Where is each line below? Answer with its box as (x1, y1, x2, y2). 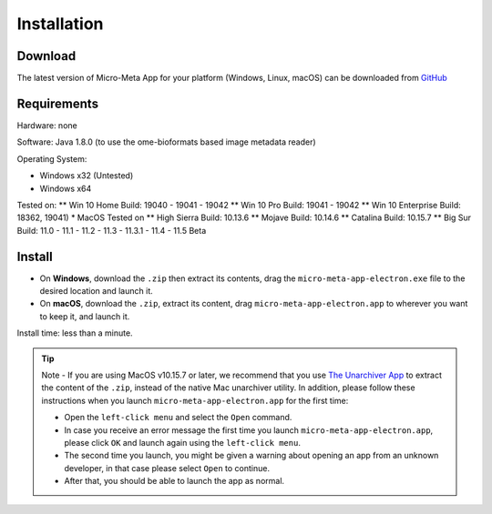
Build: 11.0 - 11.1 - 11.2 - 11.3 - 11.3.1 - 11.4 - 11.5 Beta (16, 225, 207, 236)
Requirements (16, 96, 99, 111)
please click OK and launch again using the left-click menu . (64, 437, 301, 448)
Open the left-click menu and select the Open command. (64, 412, 292, 423)
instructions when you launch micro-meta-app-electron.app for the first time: (41, 395, 349, 406)
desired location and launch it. (39, 286, 154, 296)
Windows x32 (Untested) (39, 170, 134, 181)
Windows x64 (39, 183, 92, 194)
